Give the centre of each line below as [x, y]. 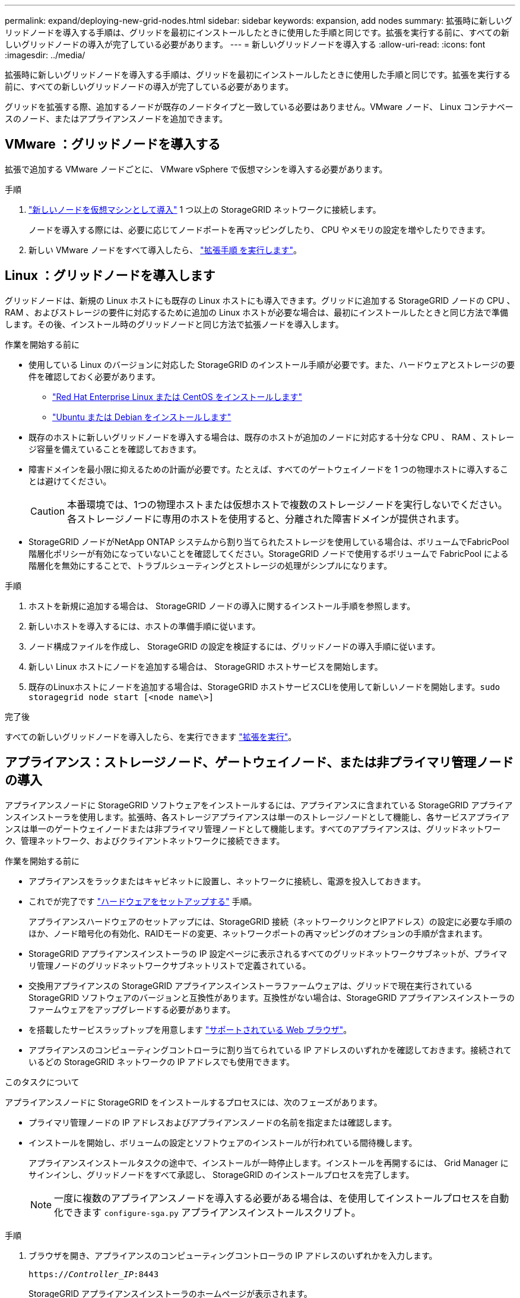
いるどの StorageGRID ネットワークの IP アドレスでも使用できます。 [162, 1061]
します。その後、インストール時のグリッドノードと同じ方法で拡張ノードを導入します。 [174, 324]
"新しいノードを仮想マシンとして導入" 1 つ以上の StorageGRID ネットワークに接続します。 [205, 209]
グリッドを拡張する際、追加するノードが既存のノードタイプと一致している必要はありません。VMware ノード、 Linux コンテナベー [259, 107]
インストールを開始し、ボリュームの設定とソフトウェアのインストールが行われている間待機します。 [223, 1142]
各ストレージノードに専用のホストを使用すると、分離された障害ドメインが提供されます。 [266, 519]
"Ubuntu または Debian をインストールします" [142, 417]
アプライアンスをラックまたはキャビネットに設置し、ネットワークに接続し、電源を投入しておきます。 [227, 881]
